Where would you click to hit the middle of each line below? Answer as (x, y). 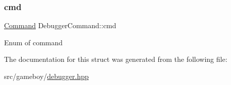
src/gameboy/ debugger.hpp (46, 76)
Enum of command (34, 42)
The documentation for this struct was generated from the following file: (116, 59)
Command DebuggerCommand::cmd (60, 25)
